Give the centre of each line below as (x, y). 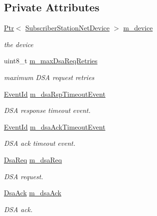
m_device (138, 28)
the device (19, 44)
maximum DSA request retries (49, 77)
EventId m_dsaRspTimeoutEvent (55, 94)
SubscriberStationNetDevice (67, 28)
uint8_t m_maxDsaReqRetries (51, 61)
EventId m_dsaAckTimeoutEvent (55, 126)
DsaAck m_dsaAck (33, 193)
